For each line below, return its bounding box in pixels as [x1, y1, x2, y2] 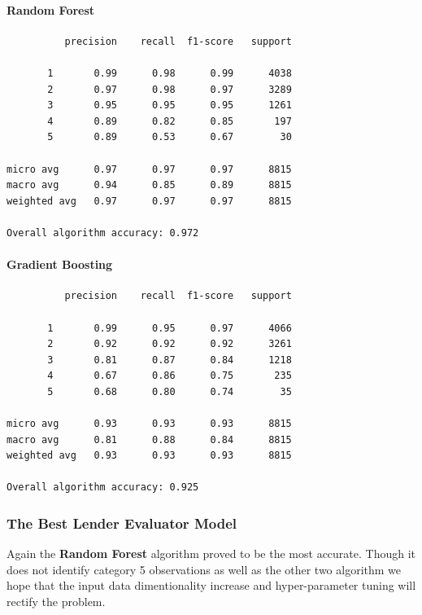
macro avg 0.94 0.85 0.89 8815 [7, 179, 292, 191]
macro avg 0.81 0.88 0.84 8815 [7, 433, 292, 446]
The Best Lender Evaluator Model [7, 512, 237, 533]
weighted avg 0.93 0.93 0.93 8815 [7, 450, 292, 462]
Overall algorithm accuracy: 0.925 [7, 481, 199, 494]
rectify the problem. [7, 593, 106, 610]
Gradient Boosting [7, 256, 113, 273]
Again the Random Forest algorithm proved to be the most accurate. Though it [7, 545, 416, 562]
